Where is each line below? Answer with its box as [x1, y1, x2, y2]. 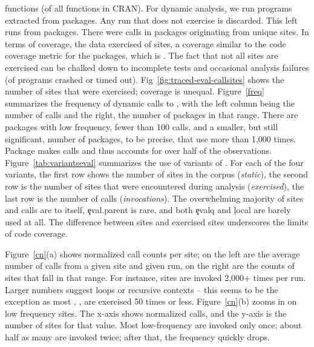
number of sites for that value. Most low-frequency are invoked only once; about [5, 319, 302, 331]
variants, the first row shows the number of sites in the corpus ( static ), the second [5, 168, 309, 180]
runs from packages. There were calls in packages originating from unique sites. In [5, 25, 309, 38]
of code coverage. [5, 227, 68, 240]
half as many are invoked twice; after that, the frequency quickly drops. [5, 331, 270, 343]
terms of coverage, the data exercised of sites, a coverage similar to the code [5, 37, 286, 50]
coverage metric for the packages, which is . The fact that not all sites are [5, 49, 278, 62]
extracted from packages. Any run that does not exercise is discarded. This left [5, 13, 298, 26]
